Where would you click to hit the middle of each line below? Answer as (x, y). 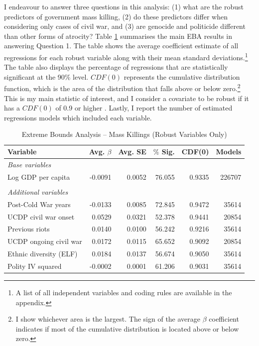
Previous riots (29, 229)
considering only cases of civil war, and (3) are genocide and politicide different (125, 26)
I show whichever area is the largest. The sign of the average (108, 319)
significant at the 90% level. (46, 76)
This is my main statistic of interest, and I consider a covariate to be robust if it (127, 98)
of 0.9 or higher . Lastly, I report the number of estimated (144, 108)
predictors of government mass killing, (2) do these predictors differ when (116, 16)
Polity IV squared (35, 266)
